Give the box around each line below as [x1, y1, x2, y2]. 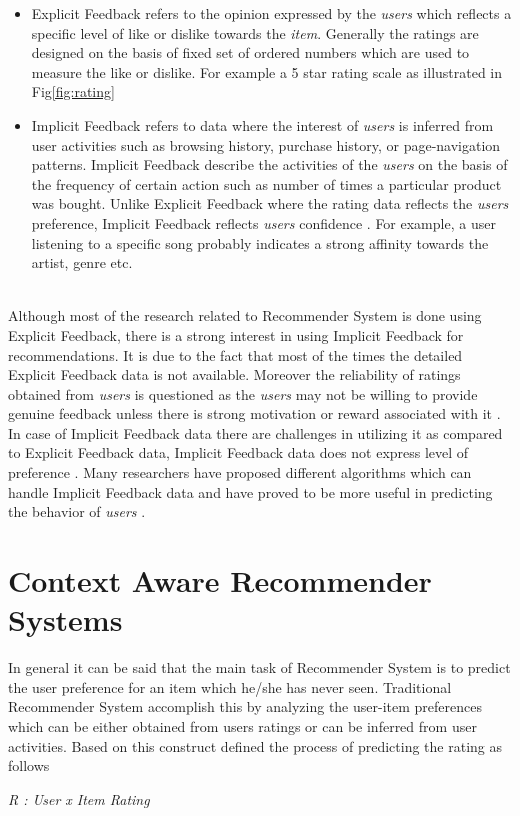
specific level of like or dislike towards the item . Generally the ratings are [31, 22, 479, 43]
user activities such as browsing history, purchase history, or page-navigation [31, 134, 501, 155]
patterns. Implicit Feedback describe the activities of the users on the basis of [31, 154, 508, 175]
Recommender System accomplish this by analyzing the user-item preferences [8, 696, 482, 717]
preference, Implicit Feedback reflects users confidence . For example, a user [31, 212, 496, 233]
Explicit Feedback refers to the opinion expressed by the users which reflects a [31, 3, 512, 23]
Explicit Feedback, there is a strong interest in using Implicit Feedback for [8, 324, 464, 345]
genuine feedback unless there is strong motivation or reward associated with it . [8, 403, 501, 424]
